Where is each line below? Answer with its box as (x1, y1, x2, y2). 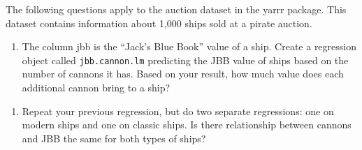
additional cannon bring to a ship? (22, 80, 171, 95)
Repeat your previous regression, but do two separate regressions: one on (22, 103, 334, 118)
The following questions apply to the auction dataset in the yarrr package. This (6, 2, 347, 16)
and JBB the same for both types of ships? (22, 130, 206, 145)
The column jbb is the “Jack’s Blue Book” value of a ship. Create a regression (22, 39, 356, 54)
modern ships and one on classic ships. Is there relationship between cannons (22, 117, 352, 132)
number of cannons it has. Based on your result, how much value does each (22, 66, 344, 81)
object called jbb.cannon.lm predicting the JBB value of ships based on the (22, 52, 349, 67)
